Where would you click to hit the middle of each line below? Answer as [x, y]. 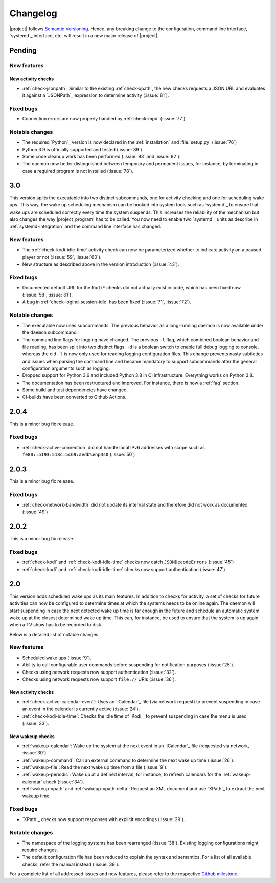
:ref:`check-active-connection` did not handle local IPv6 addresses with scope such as [114, 447]
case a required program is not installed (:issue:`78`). [78, 171]
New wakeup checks [32, 736]
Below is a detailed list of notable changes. [54, 634]
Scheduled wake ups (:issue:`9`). [57, 658]
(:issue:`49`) [35, 512]
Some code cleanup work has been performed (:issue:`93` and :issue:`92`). [101, 157]
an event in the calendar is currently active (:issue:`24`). [81, 709]
